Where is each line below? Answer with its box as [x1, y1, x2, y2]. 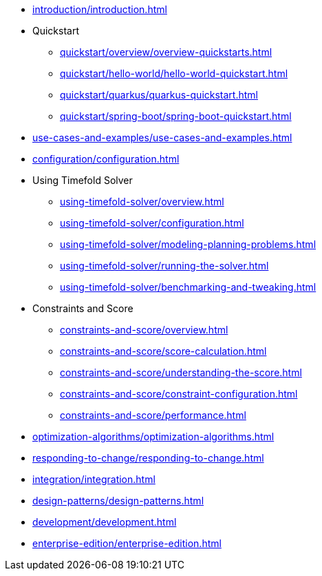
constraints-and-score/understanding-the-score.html [60, 367, 302, 378]
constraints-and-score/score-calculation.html [60, 345, 267, 357]
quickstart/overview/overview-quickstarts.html [60, 46, 272, 58]
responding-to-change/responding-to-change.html [32, 452, 264, 464]
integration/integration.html [32, 473, 155, 485]
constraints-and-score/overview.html [60, 324, 228, 336]
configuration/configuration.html [32, 153, 180, 165]
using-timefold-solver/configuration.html [60, 217, 244, 229]
